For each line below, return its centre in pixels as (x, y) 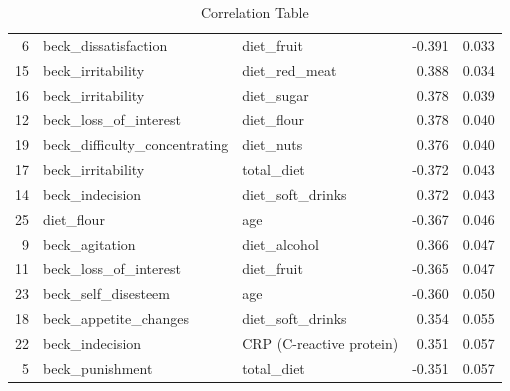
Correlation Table (254, 12)
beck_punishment (98, 367)
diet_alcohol (280, 243)
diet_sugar (275, 94)
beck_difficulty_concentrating (136, 144)
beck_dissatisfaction (105, 44)
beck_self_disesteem (106, 293)
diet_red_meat (289, 69)
